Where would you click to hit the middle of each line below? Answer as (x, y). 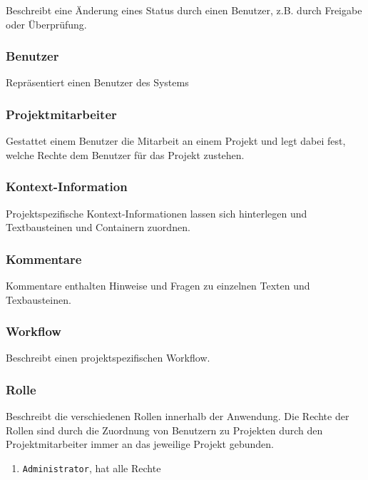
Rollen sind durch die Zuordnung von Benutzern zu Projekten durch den (164, 430)
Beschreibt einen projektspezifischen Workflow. (108, 358)
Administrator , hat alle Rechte (92, 468)
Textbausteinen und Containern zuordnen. (98, 227)
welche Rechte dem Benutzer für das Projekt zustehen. (125, 154)
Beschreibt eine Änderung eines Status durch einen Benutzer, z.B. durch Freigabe (184, 10)
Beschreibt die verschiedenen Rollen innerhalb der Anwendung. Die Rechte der (178, 416)
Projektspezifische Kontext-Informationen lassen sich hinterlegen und (157, 213)
